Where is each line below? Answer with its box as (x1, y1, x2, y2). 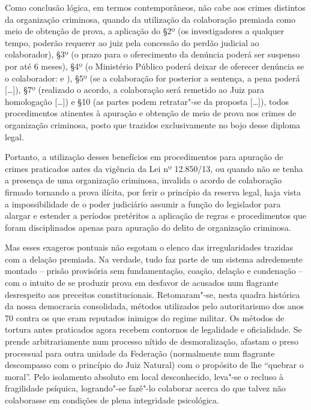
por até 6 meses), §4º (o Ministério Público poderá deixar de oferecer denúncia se (5, 59, 304, 72)
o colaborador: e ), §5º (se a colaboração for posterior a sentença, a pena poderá (5, 71, 300, 84)
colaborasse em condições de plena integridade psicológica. (5, 394, 219, 406)
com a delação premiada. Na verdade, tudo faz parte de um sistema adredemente (5, 252, 303, 265)
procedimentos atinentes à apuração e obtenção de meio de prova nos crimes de (5, 107, 297, 119)
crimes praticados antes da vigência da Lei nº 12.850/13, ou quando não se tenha (5, 162, 303, 174)
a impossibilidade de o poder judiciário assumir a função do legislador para (5, 197, 281, 210)
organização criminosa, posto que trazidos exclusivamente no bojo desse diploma (5, 118, 301, 131)
